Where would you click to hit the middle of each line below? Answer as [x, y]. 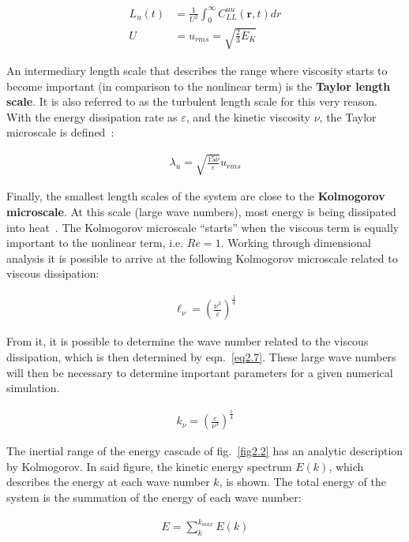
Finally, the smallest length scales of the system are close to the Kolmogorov [196, 196]
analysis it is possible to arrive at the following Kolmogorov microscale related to [202, 258]
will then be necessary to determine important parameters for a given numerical [200, 372]
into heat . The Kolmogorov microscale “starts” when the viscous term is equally [203, 227]
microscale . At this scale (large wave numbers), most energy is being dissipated [201, 212]
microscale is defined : [60, 132]
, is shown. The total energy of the [302, 482]
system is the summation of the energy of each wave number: [154, 497]
